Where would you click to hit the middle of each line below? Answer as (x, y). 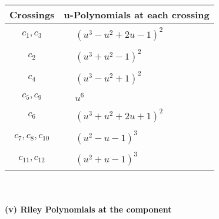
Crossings (32, 14)
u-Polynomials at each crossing (137, 14)
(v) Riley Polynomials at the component (88, 209)
